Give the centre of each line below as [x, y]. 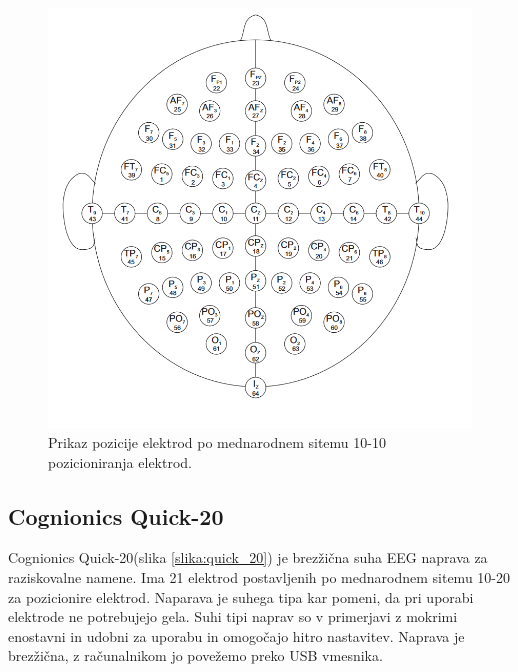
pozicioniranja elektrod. [120, 461]
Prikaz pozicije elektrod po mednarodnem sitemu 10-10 [217, 442]
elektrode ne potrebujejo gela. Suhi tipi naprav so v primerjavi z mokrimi [233, 616]
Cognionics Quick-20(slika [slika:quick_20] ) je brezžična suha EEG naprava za [248, 557]
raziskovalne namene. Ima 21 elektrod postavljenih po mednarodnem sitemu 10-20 [259, 576]
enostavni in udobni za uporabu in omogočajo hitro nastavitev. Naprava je [236, 635]
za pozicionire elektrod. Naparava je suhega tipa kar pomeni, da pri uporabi [241, 596]
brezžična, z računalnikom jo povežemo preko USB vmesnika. [195, 655]
